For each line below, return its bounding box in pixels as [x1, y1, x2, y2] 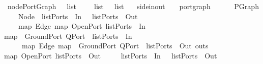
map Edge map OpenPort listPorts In [18, 21, 145, 31]
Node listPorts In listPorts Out [18, 11, 138, 21]
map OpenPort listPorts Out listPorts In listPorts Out [4, 50, 217, 60]
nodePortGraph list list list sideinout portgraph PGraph [7, 1, 259, 11]
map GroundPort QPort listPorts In [4, 30, 132, 41]
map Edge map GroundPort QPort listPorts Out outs [21, 40, 209, 51]
